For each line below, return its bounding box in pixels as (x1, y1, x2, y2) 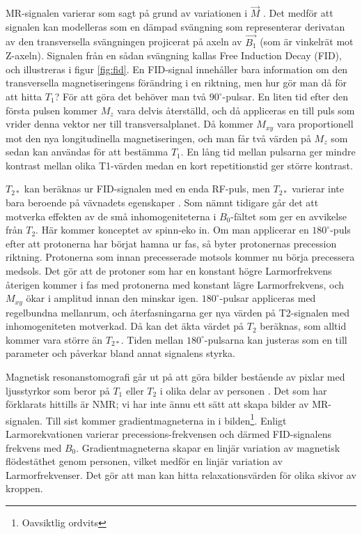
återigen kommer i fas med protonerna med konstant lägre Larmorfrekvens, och (6, 277, 345, 291)
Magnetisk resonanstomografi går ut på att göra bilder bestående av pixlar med (6, 369, 345, 383)
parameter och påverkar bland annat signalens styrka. (6, 346, 235, 360)
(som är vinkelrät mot (260, 34, 354, 49)
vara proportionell (276, 116, 354, 131)
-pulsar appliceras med (219, 291, 316, 305)
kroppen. (6, 481, 43, 496)
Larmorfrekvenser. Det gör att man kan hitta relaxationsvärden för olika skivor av (6, 467, 356, 482)
